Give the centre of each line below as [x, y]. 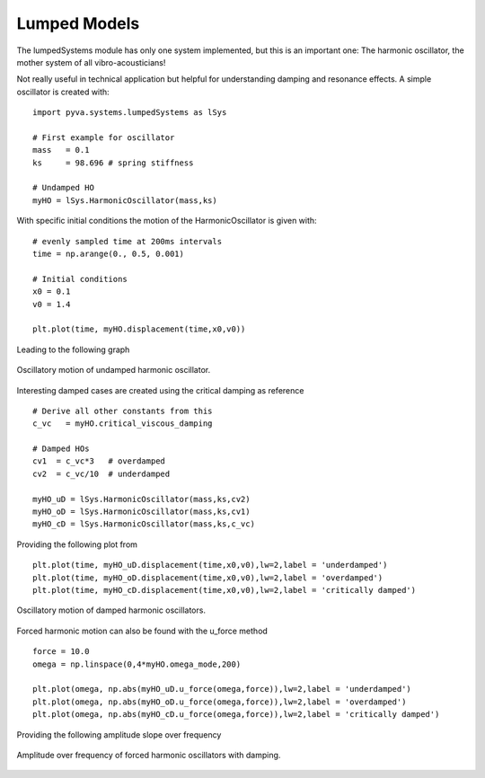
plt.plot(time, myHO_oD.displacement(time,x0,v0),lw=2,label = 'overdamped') [208, 578]
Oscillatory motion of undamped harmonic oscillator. [114, 370]
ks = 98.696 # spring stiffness [113, 163]
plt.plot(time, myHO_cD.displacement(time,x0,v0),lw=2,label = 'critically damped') [225, 590]
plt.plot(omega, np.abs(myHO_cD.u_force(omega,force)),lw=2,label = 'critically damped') [236, 715]
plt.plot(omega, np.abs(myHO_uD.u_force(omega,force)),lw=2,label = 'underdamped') [222, 689]
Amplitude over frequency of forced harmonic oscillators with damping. [149, 755]
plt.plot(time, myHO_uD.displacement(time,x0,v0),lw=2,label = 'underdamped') [210, 565]
